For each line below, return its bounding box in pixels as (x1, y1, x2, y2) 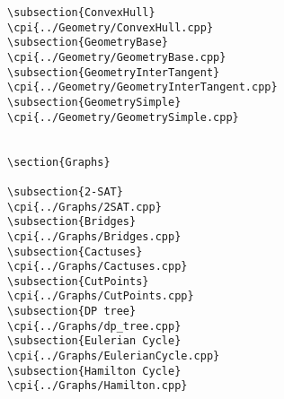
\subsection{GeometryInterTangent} (7, 65, 220, 79)
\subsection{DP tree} (7, 305, 137, 318)
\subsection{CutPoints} (7, 274, 149, 288)
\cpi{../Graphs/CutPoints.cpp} (7, 290, 194, 303)
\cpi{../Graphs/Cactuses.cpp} (7, 260, 188, 273)
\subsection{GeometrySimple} (7, 95, 182, 108)
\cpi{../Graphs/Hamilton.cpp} (7, 379, 188, 393)
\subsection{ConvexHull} (7, 6, 155, 19)
